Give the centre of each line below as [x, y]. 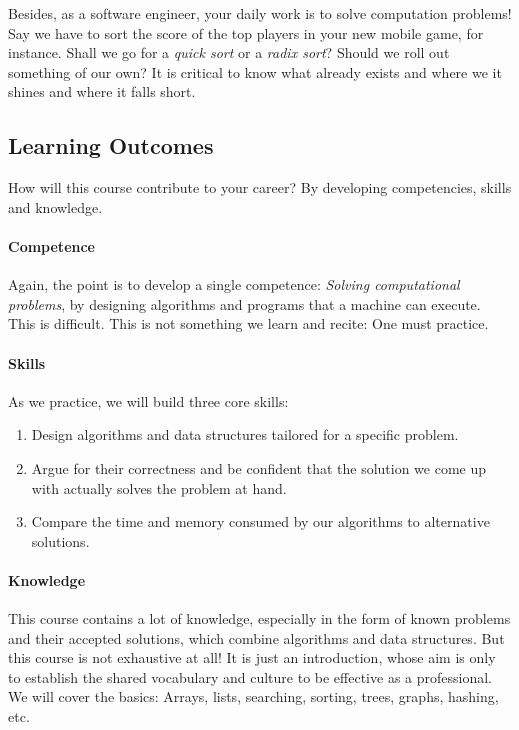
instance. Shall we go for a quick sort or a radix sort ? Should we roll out [229, 52]
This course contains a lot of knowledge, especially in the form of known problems [259, 618]
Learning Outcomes [111, 145]
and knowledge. [55, 206]
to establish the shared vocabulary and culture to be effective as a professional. [250, 676]
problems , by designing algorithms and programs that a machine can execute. [244, 303]
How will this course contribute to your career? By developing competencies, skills [260, 187]
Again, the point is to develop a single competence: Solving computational [234, 284]
